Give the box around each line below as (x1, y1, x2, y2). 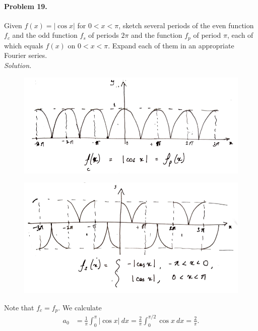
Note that (4, 302, 34, 312)
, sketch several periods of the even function (118, 20, 254, 30)
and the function (131, 30, 182, 40)
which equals (4, 40, 43, 50)
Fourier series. (4, 50, 47, 60)
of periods (88, 30, 119, 40)
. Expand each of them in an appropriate (108, 40, 234, 50)
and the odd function (12, 30, 78, 40)
